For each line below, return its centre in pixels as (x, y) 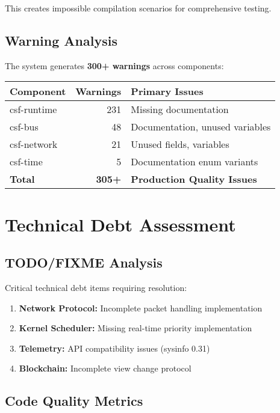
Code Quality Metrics (74, 401)
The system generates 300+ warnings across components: (114, 65)
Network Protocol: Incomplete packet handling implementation (141, 307)
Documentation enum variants (194, 162)
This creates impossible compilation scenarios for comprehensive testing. (138, 8)
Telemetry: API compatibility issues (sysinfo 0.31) (114, 348)
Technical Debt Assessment (120, 224)
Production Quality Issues (194, 179)
